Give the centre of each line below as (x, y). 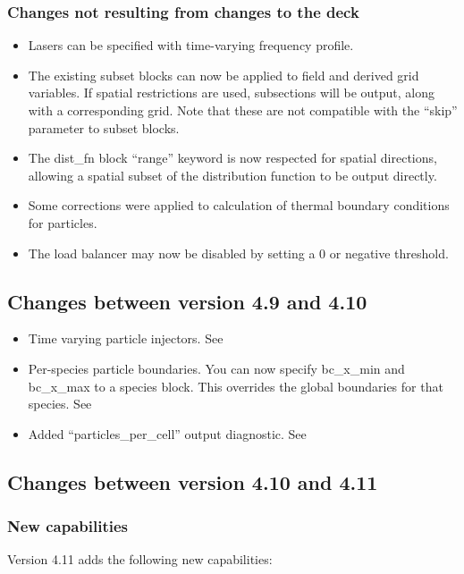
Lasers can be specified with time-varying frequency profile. (191, 45)
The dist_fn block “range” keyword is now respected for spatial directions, (232, 158)
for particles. (63, 222)
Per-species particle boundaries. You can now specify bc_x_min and (216, 368)
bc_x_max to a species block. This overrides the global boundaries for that (236, 386)
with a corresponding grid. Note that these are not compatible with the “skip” (243, 110)
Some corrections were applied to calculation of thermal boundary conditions (239, 205)
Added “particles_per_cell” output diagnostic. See (167, 433)
